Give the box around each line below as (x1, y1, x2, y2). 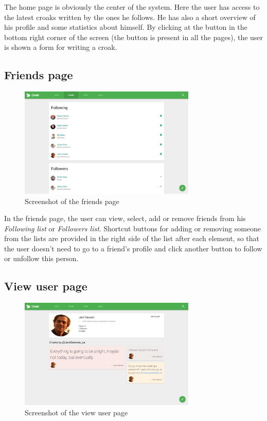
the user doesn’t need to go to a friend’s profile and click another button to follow (4, 243, 262, 253)
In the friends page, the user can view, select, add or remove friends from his (4, 213, 246, 224)
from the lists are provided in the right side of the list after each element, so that (4, 233, 259, 244)
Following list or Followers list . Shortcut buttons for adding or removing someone (4, 223, 261, 233)
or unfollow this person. (4, 253, 79, 264)
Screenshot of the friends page (25, 195, 119, 206)
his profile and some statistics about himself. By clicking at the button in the (4, 22, 247, 32)
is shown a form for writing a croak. (4, 42, 117, 52)
